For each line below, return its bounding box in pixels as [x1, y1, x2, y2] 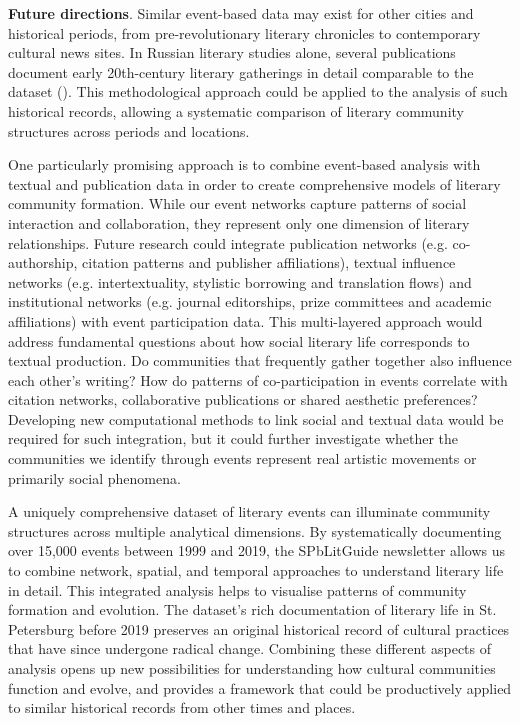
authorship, [8, 252, 78, 273]
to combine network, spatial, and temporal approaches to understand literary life [8, 560, 504, 581]
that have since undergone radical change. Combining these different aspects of [8, 638, 492, 659]
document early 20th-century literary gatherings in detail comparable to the [8, 61, 474, 82]
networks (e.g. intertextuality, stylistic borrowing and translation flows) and [8, 271, 472, 292]
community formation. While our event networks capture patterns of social [8, 193, 467, 214]
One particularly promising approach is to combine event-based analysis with [8, 154, 481, 175]
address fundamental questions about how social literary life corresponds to [8, 330, 470, 351]
